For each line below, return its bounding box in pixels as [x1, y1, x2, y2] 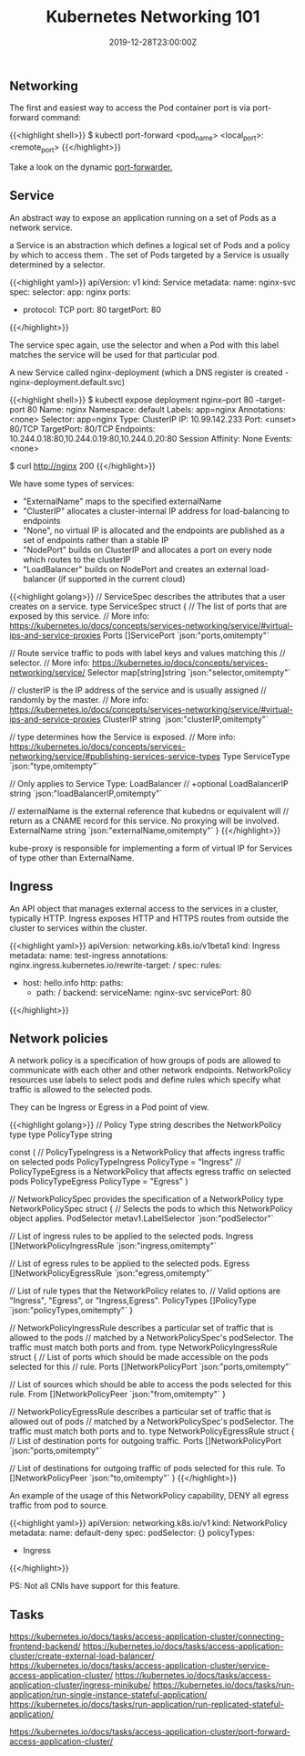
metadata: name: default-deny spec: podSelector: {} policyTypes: [9, 1527, 255, 1539]
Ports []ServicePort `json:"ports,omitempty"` [103, 630, 270, 641]
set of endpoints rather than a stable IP [22, 534, 169, 545]
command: [40, 112, 82, 123]
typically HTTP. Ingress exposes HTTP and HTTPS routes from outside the [9, 913, 290, 924]
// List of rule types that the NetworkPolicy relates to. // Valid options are [9, 1285, 280, 1297]
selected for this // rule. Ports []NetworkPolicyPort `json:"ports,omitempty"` [9, 1362, 292, 1373]
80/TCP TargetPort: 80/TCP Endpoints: [9, 423, 156, 434]
